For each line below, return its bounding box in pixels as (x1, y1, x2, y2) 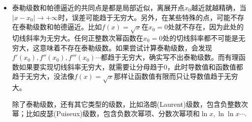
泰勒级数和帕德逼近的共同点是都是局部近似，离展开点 (12, 2, 185, 12)
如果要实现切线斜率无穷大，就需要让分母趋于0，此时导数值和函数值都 (19, 61, 243, 72)
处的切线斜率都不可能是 (162, 32, 239, 43)
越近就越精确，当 (191, 2, 247, 12)
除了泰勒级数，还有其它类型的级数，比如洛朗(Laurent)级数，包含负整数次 (12, 98, 248, 109)
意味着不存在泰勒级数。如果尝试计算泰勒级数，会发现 (39, 42, 212, 52)
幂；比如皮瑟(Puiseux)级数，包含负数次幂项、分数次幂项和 (12, 108, 200, 119)
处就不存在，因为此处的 (167, 22, 244, 32)
